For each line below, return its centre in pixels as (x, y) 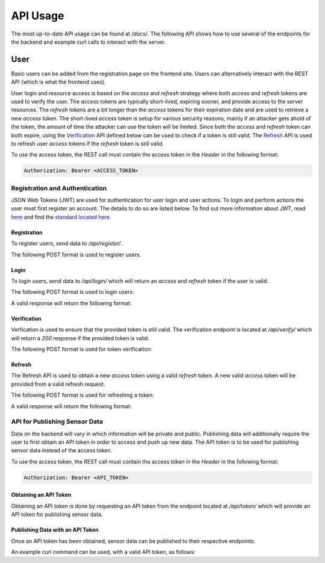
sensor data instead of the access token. (62, 450)
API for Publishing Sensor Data (57, 421)
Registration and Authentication (59, 188)
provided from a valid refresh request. (58, 384)
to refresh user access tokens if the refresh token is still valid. (88, 143)
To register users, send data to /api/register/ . (67, 243)
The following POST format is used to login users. (73, 292)
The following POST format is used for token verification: (82, 349)
